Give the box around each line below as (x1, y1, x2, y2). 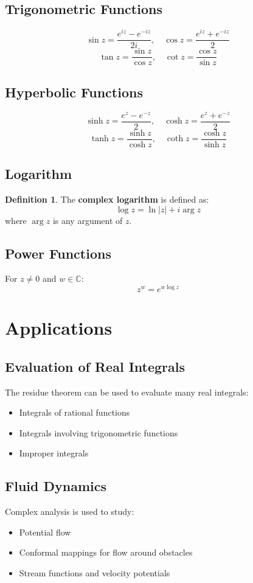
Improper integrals (19, 447, 89, 459)
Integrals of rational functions (19, 406, 130, 419)
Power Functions (5, 243, 111, 262)
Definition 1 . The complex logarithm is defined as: (5, 193, 209, 206)
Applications (5, 315, 113, 340)
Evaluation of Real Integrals (5, 357, 185, 375)
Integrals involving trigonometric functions (19, 426, 178, 439)
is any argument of (52, 214, 123, 226)
